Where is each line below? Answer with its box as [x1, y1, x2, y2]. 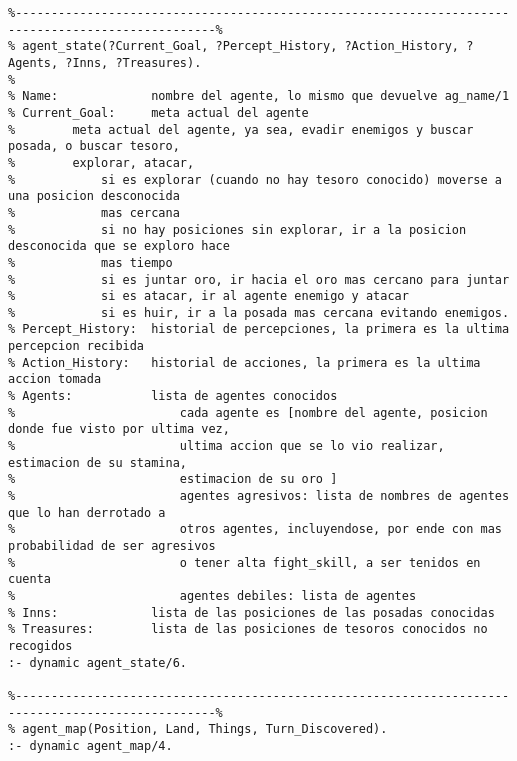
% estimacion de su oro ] [8, 472, 338, 487]
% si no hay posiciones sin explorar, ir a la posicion [8, 222, 467, 237]
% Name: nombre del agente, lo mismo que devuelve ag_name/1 [8, 89, 510, 104]
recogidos [8, 638, 73, 653]
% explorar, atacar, [8, 155, 195, 170]
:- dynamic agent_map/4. [8, 738, 173, 753]
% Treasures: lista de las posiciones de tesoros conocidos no [8, 622, 488, 637]
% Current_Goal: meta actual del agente [8, 105, 309, 120]
